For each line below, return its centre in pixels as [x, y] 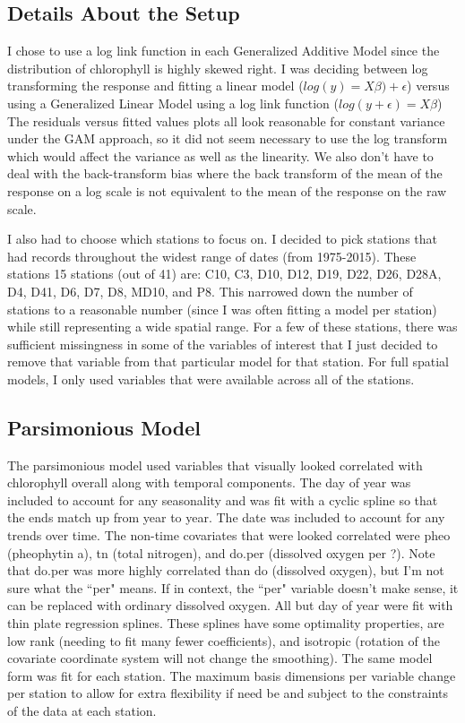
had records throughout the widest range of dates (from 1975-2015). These [212, 256]
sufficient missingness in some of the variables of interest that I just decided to [223, 344]
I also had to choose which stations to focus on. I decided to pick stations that [223, 239]
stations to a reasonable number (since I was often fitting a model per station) [222, 309]
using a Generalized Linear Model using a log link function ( [173, 103]
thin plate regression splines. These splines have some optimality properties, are [226, 623]
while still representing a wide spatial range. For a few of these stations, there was [232, 327]
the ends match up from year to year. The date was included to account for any [226, 517]
